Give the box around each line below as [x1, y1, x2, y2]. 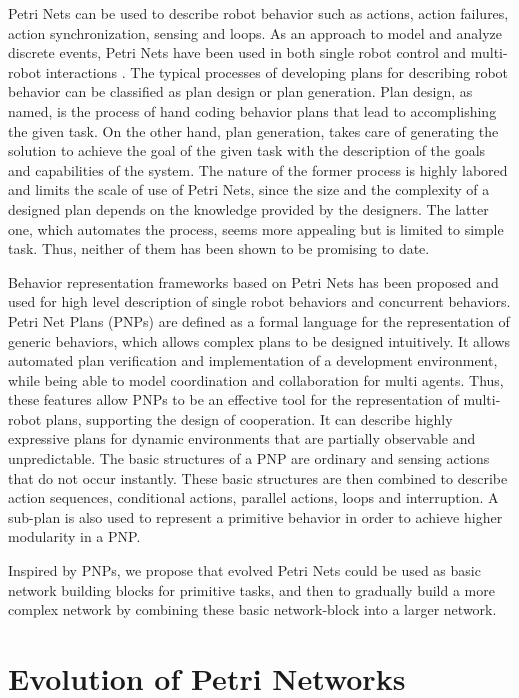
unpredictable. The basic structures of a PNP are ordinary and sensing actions [8, 448, 490, 469]
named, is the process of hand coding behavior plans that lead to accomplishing [8, 100, 497, 121]
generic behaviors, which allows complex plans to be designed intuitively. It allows [8, 330, 511, 351]
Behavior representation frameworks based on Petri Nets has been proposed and [8, 271, 499, 292]
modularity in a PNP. [8, 526, 141, 547]
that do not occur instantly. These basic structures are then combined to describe [8, 467, 508, 488]
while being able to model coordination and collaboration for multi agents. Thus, [8, 369, 504, 390]
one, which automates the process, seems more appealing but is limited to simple [8, 218, 504, 239]
